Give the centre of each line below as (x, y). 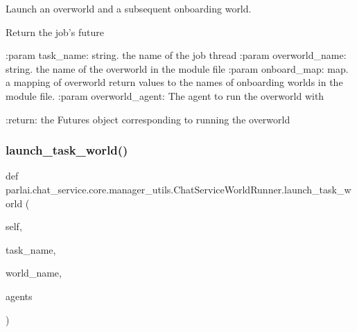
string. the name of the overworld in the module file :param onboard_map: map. (177, 68)
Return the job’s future (55, 32)
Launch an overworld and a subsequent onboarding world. (129, 8)
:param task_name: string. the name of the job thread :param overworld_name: (176, 55)
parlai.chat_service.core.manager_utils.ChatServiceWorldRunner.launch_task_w (178, 189)
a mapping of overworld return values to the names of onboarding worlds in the (174, 82)
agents (19, 296)
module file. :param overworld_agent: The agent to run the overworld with (165, 95)
